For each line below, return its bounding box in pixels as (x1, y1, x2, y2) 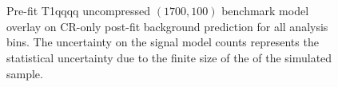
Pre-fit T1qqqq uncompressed (6, 2, 151, 19)
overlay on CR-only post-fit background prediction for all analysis (6, 18, 328, 34)
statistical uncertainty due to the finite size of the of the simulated (6, 49, 332, 65)
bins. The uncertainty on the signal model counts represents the (6, 34, 319, 50)
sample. (6, 65, 43, 81)
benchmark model (221, 2, 309, 19)
